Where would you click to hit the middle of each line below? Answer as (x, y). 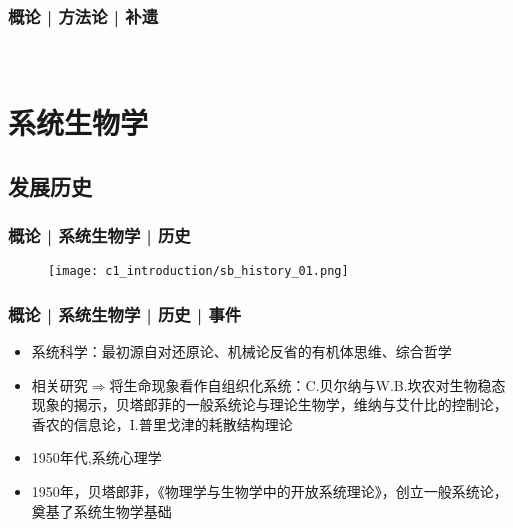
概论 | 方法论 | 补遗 (83, 15)
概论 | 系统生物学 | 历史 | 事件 (125, 313)
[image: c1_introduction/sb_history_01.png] (198, 271)
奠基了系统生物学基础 (101, 510)
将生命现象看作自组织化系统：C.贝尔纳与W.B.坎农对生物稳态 (307, 384)
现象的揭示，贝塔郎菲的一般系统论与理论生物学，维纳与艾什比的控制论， (269, 404)
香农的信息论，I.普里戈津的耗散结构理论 (162, 423)
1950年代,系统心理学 (96, 457)
